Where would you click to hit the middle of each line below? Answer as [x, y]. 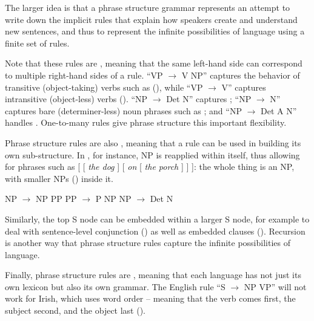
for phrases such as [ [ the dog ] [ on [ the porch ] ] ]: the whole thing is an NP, [150, 167]
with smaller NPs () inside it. [59, 178]
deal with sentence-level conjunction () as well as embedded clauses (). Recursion [155, 231]
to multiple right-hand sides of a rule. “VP [84, 75]
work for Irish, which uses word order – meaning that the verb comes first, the [150, 298]
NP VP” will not [275, 286]
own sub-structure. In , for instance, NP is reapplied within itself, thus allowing [152, 154]
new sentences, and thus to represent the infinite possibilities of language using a [155, 31]
